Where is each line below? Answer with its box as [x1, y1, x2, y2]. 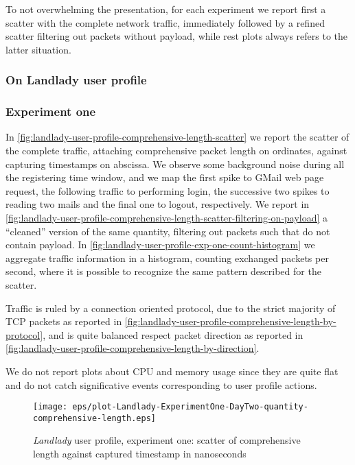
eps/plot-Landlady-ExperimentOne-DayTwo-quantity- [72, 402, 308, 412]
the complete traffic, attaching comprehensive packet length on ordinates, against [5, 143, 347, 158]
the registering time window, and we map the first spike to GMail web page [5, 170, 324, 184]
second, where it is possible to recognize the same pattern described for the [5, 264, 321, 278]
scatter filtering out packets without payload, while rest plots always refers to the [5, 29, 348, 43]
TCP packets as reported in [5, 314, 122, 329]
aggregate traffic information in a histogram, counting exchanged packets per [5, 250, 329, 265]
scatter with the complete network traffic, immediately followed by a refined [5, 15, 325, 29]
